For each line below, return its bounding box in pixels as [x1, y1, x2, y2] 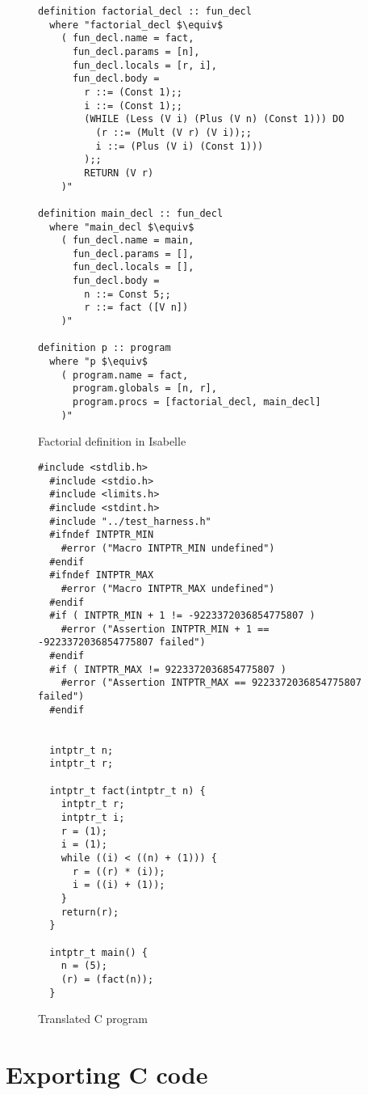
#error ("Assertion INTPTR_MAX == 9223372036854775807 [61, 677, 362, 689]
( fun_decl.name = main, [61, 235, 194, 247]
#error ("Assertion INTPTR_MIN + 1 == [61, 623, 270, 635]
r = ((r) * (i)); [72, 865, 165, 877]
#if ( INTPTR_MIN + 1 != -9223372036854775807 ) [49, 610, 316, 622]
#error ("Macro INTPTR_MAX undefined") [61, 582, 275, 594]
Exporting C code [6, 1057, 208, 1090]
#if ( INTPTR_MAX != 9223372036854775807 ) [49, 663, 286, 675]
